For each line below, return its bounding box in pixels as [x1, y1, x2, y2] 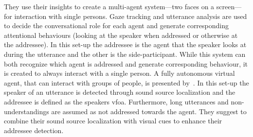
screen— [216, 1, 242, 11]
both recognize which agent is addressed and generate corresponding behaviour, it [4, 58, 248, 68]
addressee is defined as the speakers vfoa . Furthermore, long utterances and [4, 96, 229, 106]
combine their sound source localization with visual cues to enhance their [4, 116, 222, 126]
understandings [4, 106, 49, 116]
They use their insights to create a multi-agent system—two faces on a [4, 1, 215, 11]
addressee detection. [4, 125, 64, 135]
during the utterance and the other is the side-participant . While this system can [4, 49, 246, 59]
